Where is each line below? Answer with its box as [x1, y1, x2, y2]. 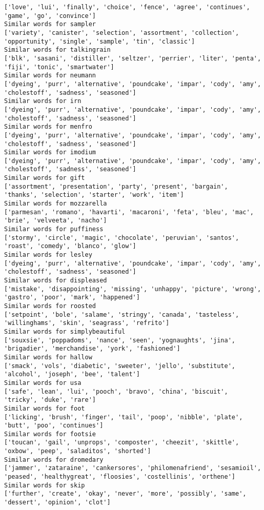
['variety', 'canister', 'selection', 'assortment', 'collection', [4, 29, 239, 36]
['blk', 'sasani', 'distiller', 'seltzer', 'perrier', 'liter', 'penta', [4, 54, 261, 62]
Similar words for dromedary [4, 456, 104, 463]
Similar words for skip [4, 481, 85, 489]
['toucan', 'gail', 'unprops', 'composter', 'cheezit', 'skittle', [4, 439, 239, 446]
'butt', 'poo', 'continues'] [4, 422, 104, 430]
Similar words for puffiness [4, 226, 104, 233]
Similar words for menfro [4, 123, 92, 131]
